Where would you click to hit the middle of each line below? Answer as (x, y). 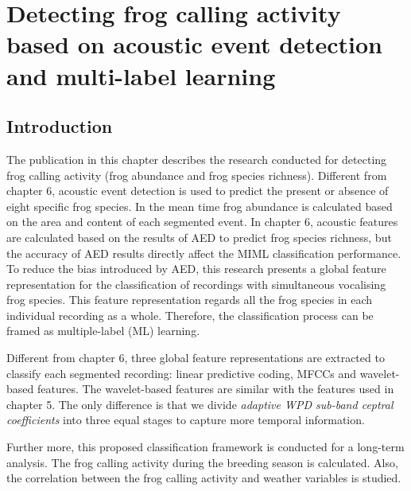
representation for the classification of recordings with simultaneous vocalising (196, 284)
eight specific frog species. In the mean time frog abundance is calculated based (200, 206)
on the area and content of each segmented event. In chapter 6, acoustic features (202, 222)
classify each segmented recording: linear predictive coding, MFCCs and (182, 373)
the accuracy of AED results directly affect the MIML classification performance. (204, 253)
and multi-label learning (141, 75)
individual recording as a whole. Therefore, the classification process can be (190, 315)
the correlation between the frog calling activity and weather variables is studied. (204, 478)
